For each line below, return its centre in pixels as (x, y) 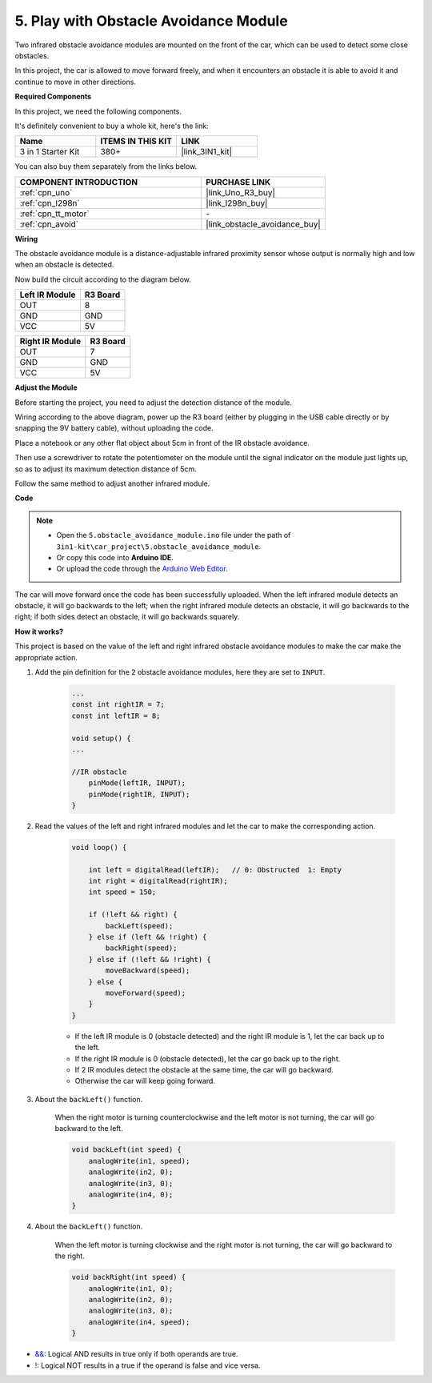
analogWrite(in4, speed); (139, 1322)
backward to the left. (89, 1128)
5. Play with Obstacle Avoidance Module (151, 21)
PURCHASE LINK (238, 182)
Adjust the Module (46, 387)
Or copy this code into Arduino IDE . (115, 557)
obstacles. (32, 55)
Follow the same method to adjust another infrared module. (112, 483)
